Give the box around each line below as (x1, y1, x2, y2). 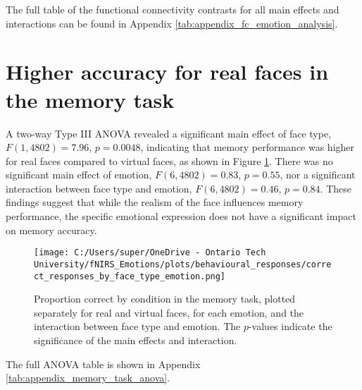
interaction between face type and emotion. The (34, 319, 241, 334)
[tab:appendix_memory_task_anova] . (6, 370, 170, 385)
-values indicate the (248, 319, 332, 334)
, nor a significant (280, 167, 356, 182)
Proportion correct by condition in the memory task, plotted (34, 291, 296, 306)
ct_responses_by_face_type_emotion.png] (34, 271, 226, 281)
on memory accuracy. (6, 222, 97, 237)
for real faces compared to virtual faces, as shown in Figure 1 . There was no (6, 153, 333, 168)
